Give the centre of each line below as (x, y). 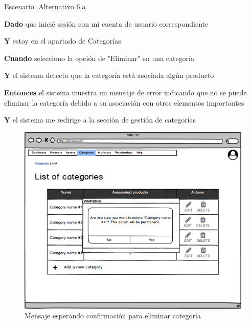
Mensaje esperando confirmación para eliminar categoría (113, 316)
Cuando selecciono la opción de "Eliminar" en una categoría (99, 58)
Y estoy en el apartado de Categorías (63, 41)
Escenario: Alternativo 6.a (45, 6)
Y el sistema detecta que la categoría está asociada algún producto (109, 75)
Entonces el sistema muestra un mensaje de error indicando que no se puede (125, 92)
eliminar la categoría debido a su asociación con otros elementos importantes (124, 102)
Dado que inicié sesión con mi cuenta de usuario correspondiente (106, 23)
